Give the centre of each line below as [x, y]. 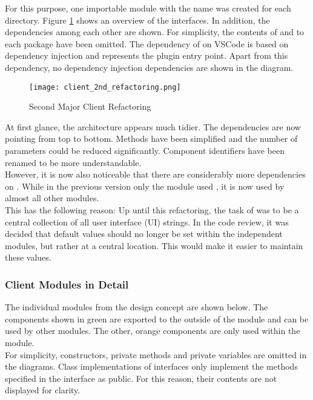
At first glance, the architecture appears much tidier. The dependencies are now [153, 126]
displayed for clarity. [43, 390]
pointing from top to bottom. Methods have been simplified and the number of [151, 138]
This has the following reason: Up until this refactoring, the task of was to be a [152, 209]
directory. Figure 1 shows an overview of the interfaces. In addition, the [137, 20]
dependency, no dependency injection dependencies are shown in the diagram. [149, 67]
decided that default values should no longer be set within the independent [144, 234]
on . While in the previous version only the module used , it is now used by [145, 186]
